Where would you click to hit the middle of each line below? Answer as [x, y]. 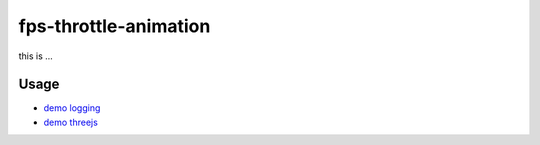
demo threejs [71, 122]
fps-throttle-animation [114, 26]
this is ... [36, 56]
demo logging [72, 108]
